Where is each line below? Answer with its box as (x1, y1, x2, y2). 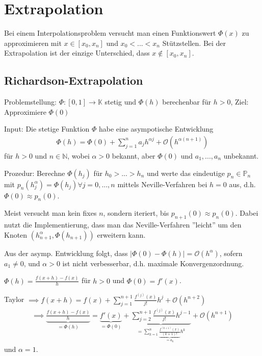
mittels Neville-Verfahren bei (117, 179, 207, 189)
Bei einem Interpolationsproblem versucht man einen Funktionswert (4, 28, 216, 38)
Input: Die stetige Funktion (4, 123, 90, 134)
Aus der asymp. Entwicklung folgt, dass (4, 247, 128, 258)
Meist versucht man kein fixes (4, 208, 97, 218)
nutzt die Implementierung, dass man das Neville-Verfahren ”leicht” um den (4, 219, 242, 230)
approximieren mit (4, 37, 62, 48)
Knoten (4, 229, 28, 240)
